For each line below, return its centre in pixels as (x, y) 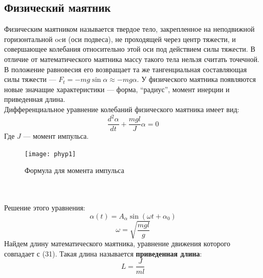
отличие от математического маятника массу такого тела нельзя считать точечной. (132, 59)
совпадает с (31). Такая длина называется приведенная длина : (103, 253)
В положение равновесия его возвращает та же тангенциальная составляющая (126, 69)
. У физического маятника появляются (196, 79)
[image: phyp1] (50, 154)
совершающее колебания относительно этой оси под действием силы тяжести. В (130, 49)
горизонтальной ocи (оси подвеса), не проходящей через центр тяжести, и (120, 39)
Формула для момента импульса (74, 170)
